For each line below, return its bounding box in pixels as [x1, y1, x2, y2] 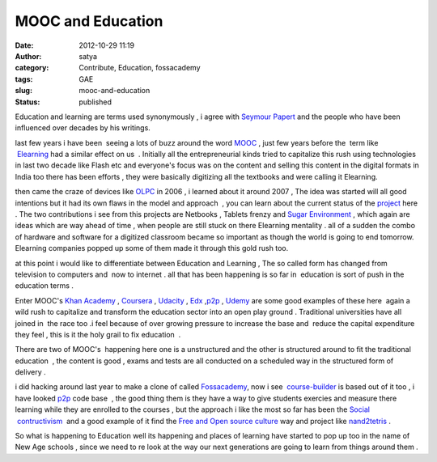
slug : [15, 86, 32, 95]
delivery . [15, 367, 46, 377]
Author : [15, 51, 42, 61]
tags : [15, 74, 33, 84]
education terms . [15, 281, 74, 290]
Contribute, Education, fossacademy [78, 63, 202, 73]
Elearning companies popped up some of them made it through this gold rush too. [15, 244, 289, 253]
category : [15, 63, 49, 73]
